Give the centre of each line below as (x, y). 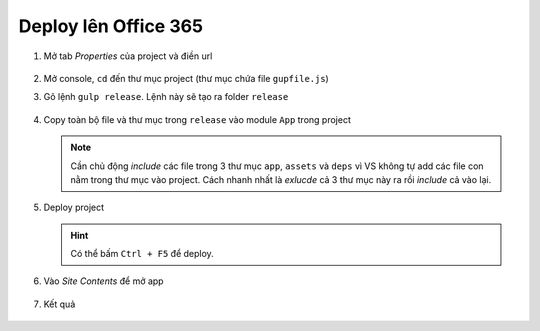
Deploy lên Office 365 (111, 26)
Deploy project (74, 207)
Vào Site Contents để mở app (103, 281)
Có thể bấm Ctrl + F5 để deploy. (142, 254)
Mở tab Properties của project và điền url (128, 56)
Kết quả (59, 304)
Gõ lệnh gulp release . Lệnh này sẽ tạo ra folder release (166, 97)
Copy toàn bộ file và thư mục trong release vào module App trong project (197, 119)
